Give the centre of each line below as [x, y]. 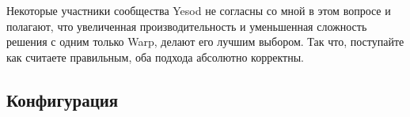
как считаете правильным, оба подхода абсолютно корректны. [155, 57]
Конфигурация [63, 99]
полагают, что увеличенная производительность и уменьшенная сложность [187, 26]
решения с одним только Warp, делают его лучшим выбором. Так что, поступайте [205, 42]
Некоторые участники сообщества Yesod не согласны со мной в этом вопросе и [199, 10]
